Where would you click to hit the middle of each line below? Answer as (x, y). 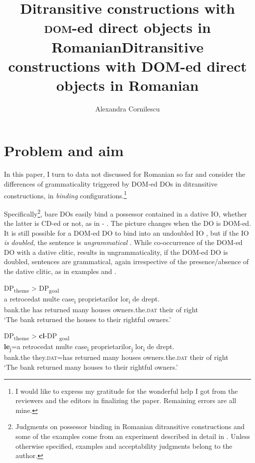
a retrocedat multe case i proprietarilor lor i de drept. (82, 299)
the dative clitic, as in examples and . (60, 271)
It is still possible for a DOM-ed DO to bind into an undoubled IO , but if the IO (127, 232)
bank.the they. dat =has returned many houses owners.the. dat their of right (116, 357)
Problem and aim (64, 150)
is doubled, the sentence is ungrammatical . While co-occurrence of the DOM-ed (123, 242)
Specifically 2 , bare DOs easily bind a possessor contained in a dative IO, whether (126, 213)
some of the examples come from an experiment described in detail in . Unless (133, 436)
